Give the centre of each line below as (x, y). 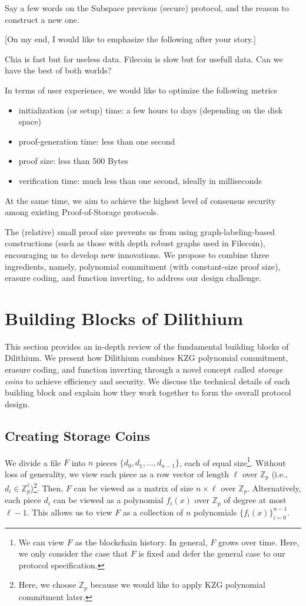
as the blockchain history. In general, (141, 542)
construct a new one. (42, 19)
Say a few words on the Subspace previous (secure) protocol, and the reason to (147, 8)
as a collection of (153, 512)
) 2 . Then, (47, 487)
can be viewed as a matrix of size (134, 488)
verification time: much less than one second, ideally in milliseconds (140, 180)
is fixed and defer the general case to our (212, 553)
